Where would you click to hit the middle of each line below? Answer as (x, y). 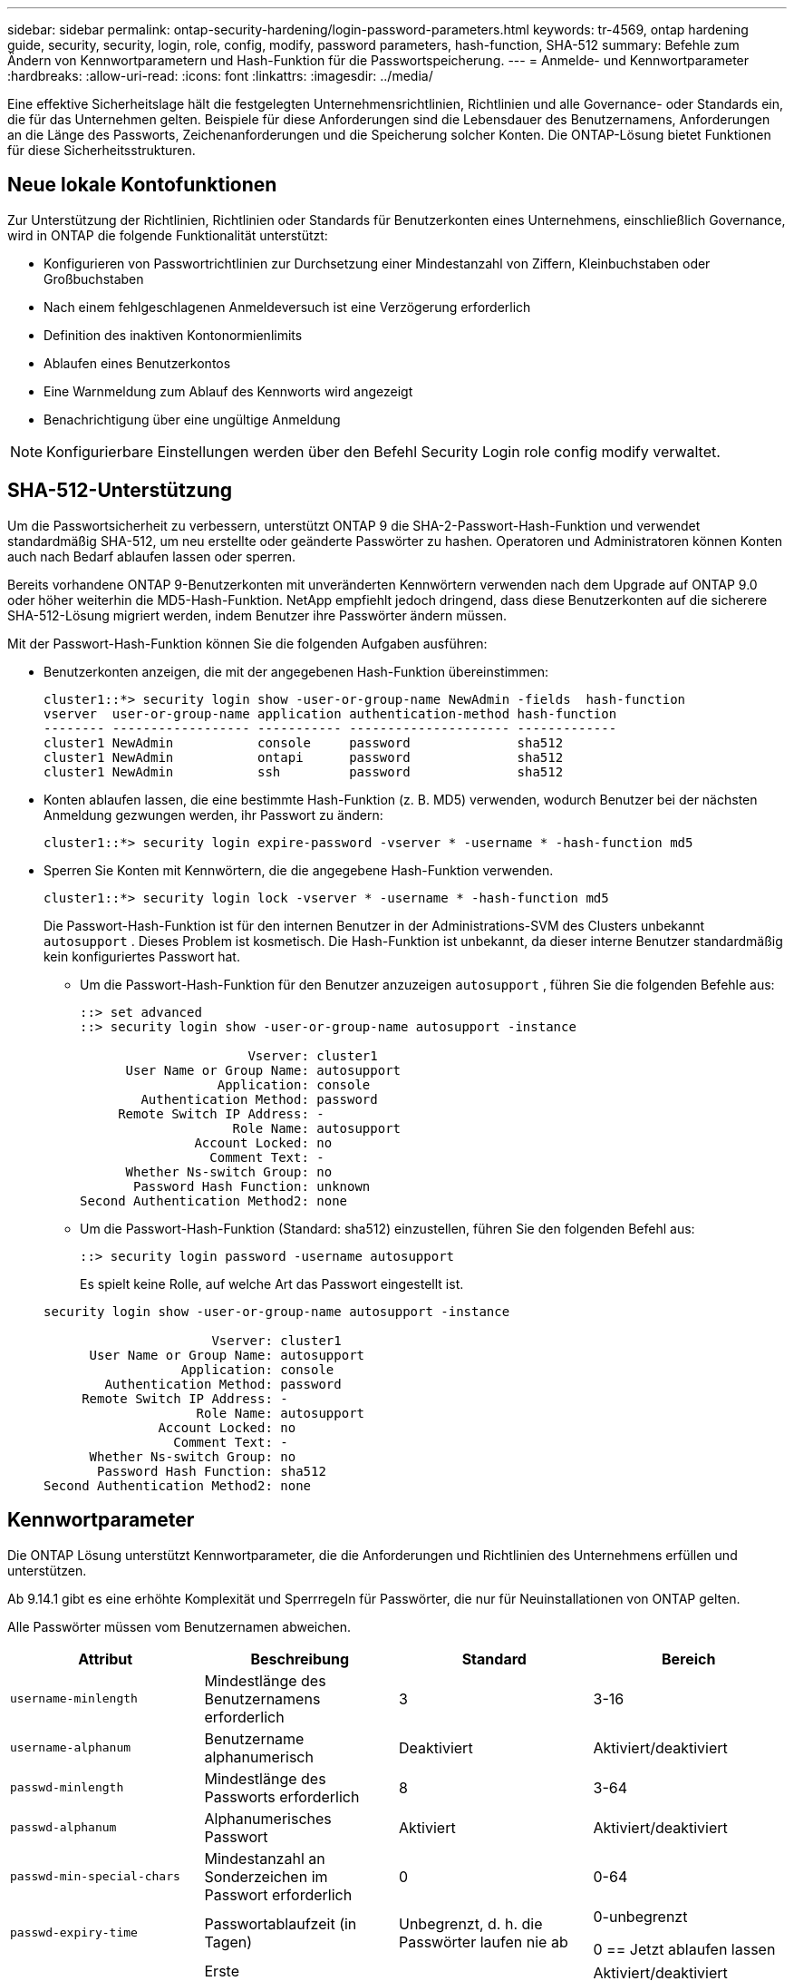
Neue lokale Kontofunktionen (142, 185)
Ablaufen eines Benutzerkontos (137, 363)
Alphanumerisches (268, 1818)
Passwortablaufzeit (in (281, 1923)
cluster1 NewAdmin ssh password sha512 (304, 771)
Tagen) (228, 1942)
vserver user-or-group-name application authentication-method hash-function (330, 713)
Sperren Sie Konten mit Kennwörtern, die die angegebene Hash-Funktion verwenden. (299, 870)
